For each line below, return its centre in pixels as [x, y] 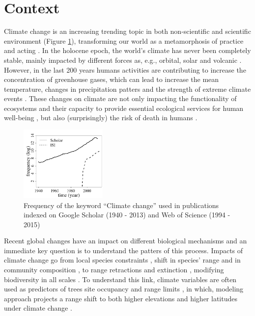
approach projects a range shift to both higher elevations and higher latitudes [121, 298]
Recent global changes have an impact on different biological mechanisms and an [126, 241]
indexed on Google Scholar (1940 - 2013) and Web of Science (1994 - [127, 215]
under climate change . [38, 308]
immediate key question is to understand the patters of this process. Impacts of [124, 250]
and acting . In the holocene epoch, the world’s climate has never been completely [127, 50]
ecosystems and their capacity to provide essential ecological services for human [124, 108]
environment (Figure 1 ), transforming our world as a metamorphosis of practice [124, 40]
